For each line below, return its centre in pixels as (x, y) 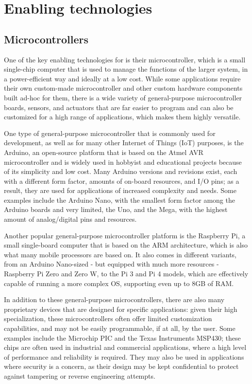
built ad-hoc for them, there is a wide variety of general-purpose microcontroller (123, 97)
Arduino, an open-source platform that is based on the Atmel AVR (104, 152)
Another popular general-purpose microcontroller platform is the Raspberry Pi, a (125, 235)
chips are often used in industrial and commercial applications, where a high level (125, 347)
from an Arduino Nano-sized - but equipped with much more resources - (111, 264)
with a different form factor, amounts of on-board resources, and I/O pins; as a (122, 181)
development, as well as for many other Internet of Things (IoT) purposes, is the (124, 143)
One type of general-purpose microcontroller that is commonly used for (110, 133)
